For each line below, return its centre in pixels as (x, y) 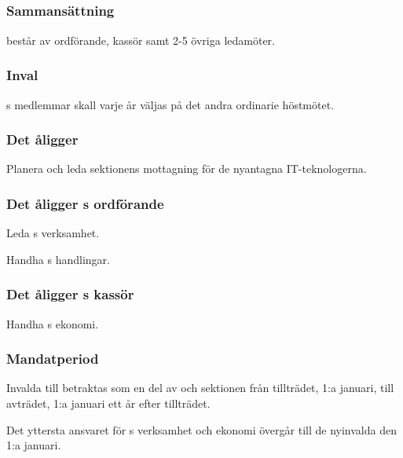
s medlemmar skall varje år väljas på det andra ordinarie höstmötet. (170, 104)
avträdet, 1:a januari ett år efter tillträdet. (108, 403)
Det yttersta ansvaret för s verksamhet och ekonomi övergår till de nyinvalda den (201, 429)
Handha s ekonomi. (53, 323)
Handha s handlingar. (58, 259)
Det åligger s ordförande (85, 203)
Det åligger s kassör (70, 294)
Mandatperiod (53, 359)
